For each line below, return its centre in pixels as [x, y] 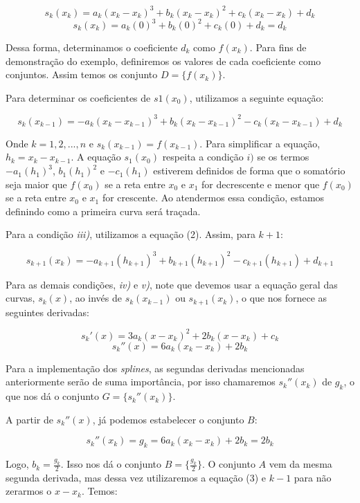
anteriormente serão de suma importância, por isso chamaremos [141, 382]
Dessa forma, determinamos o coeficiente [92, 47]
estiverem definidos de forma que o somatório [249, 171]
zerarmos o [29, 491]
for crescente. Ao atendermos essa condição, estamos [213, 198]
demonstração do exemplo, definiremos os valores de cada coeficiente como [163, 61]
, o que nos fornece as [281, 298]
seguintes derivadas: [47, 312]
